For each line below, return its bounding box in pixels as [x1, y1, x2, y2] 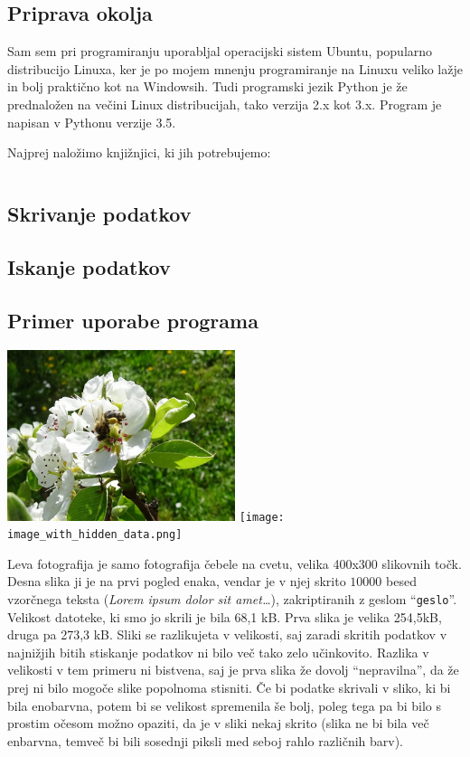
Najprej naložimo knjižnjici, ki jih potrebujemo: [7, 143, 271, 162]
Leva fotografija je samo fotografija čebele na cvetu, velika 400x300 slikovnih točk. [7, 554, 462, 572]
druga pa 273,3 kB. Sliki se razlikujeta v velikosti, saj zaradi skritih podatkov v [7, 625, 447, 644]
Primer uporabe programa [7, 306, 258, 334]
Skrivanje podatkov [7, 200, 192, 228]
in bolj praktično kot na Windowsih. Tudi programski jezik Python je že [7, 77, 408, 96]
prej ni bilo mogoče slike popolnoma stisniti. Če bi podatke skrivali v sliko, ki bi [7, 678, 451, 697]
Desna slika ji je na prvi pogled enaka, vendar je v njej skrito [7, 572, 346, 591]
